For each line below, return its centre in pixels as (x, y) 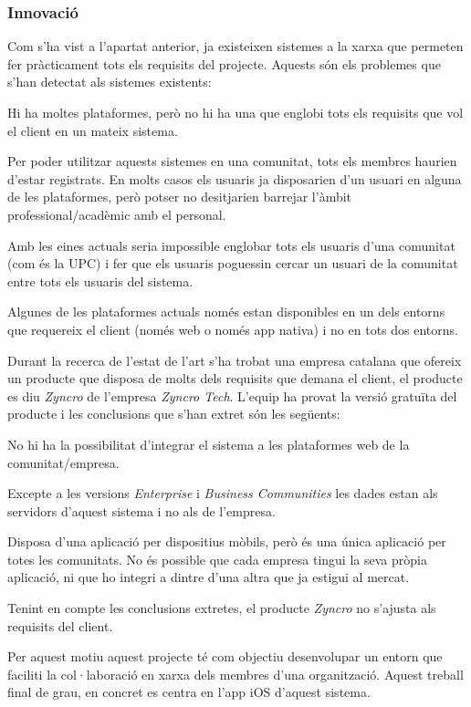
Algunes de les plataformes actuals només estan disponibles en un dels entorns (226, 312)
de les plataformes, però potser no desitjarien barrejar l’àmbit (180, 197)
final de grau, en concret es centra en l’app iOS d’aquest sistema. (189, 692)
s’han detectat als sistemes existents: (110, 82)
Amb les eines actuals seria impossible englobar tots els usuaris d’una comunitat (231, 245)
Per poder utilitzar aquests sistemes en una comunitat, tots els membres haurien (232, 161)
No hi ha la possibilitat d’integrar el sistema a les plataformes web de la (209, 444)
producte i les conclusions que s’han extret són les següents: (174, 414)
